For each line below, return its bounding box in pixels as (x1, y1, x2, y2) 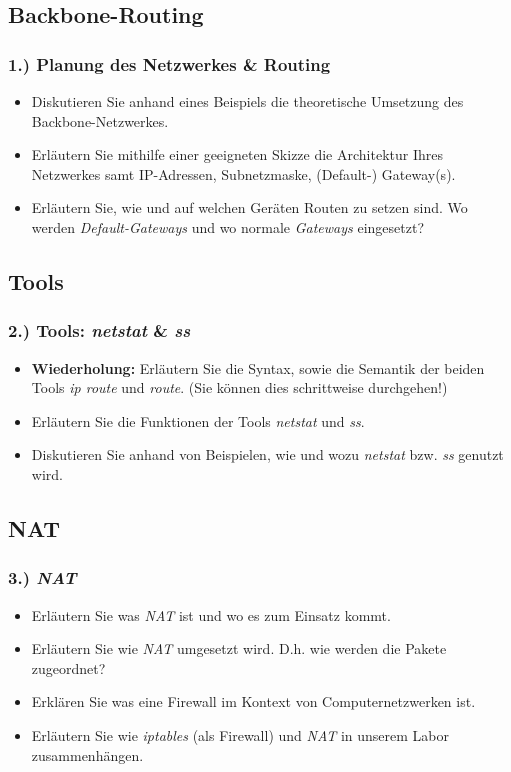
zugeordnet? (31, 657, 106, 678)
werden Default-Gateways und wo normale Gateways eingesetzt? (31, 216, 425, 237)
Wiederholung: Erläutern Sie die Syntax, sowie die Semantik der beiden (31, 357, 485, 378)
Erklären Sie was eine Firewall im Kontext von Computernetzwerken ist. (31, 691, 476, 712)
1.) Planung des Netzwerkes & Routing (8, 51, 331, 76)
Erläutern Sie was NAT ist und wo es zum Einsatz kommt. (31, 604, 391, 625)
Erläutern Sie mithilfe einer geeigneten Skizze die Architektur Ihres (31, 144, 443, 165)
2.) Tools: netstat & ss (8, 318, 191, 343)
